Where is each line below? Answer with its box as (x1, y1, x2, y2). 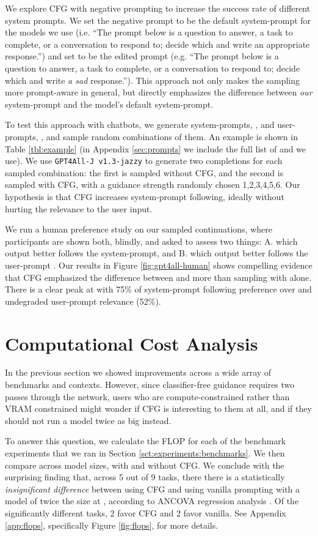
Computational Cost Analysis (5, 330, 258, 355)
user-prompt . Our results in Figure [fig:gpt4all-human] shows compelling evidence (5, 258, 313, 271)
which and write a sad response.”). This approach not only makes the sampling (5, 73, 300, 86)
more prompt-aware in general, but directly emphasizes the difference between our (5, 86, 313, 99)
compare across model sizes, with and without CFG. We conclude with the (5, 458, 284, 471)
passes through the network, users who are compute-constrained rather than (5, 390, 290, 403)
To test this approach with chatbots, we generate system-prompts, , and (5, 118, 275, 131)
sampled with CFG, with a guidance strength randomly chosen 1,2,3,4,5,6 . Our (5, 178, 300, 191)
